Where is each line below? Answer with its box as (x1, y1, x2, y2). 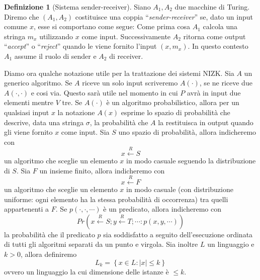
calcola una (203, 21, 238, 32)
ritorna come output (183, 31, 246, 41)
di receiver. (109, 50, 143, 61)
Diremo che (4, 11, 39, 22)
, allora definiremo (20, 249, 77, 259)
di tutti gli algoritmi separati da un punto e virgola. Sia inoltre (4, 239, 198, 249)
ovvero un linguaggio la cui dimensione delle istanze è (4, 266, 169, 276)
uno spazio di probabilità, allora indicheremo (118, 127, 256, 137)
